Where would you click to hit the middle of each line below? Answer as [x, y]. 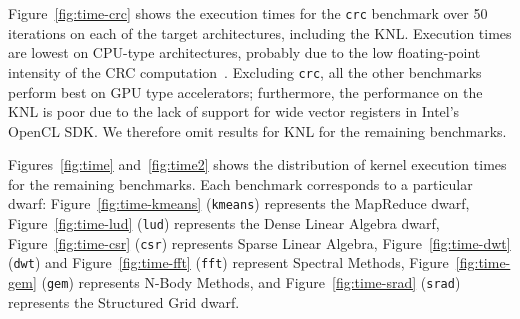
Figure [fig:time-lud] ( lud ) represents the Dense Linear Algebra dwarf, [224, 223]
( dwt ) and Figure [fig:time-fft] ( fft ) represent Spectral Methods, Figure [228, 262]
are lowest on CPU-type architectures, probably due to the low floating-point [244, 52]
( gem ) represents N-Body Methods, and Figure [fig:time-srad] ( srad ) [251, 282]
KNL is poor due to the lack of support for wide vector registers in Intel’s [234, 111]
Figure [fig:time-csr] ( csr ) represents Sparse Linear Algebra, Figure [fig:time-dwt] [259, 242]
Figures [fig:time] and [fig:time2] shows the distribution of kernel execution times [257, 164]
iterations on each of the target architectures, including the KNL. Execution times [260, 32]
